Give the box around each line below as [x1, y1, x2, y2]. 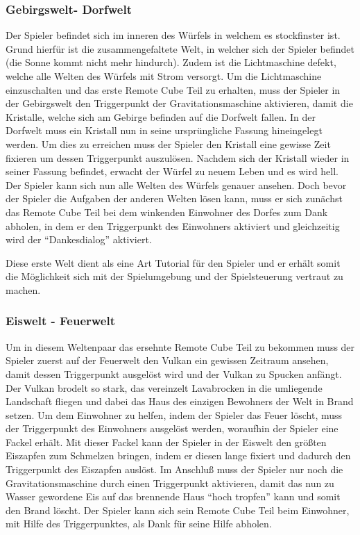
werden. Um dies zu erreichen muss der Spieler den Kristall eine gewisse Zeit [6, 136, 331, 151]
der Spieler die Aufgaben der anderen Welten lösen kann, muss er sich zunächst [6, 191, 343, 206]
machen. [6, 282, 41, 297]
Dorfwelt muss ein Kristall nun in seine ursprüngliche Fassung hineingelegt [6, 123, 323, 138]
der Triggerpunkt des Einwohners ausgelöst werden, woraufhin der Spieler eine [6, 421, 338, 436]
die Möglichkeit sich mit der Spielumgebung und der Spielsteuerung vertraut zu [6, 269, 343, 283]
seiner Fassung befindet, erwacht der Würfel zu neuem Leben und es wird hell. [6, 164, 339, 179]
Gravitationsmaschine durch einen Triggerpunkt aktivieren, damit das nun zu [6, 475, 334, 490]
